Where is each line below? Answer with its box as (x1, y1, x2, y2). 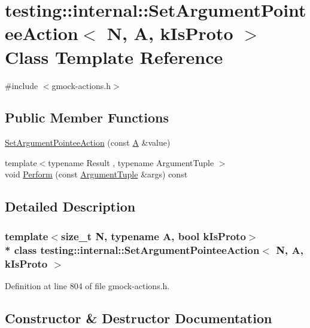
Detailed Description (5, 197, 136, 216)
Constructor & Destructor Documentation (5, 308, 272, 327)
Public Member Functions (5, 108, 169, 127)
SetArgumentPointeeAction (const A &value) (5, 136, 171, 149)
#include (5, 79, 38, 91)
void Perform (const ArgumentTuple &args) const (5, 168, 188, 180)
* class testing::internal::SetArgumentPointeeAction (5, 242, 260, 257)
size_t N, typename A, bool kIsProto (60, 228, 246, 243)
